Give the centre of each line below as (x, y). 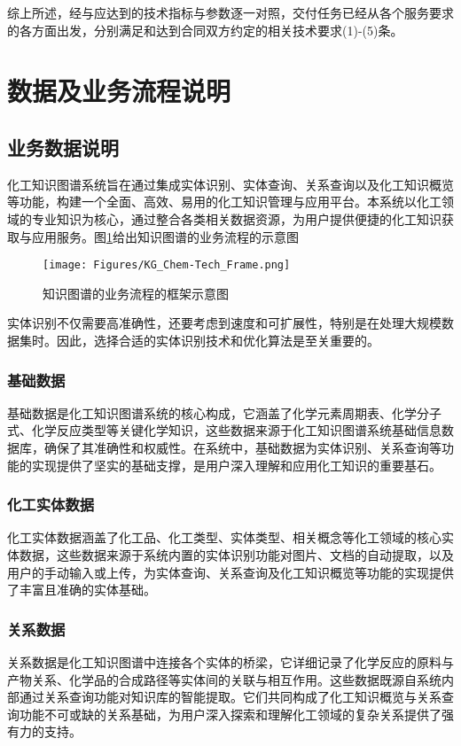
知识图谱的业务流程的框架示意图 (136, 293)
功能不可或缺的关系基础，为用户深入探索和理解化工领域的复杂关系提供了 (230, 714)
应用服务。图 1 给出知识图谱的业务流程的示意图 (165, 236)
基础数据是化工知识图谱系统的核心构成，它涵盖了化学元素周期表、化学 (212, 412)
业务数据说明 (63, 147)
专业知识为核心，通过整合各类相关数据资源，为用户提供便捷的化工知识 (236, 218)
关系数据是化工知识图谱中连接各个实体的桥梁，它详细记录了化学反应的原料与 (230, 661)
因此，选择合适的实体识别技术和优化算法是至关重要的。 (218, 340)
